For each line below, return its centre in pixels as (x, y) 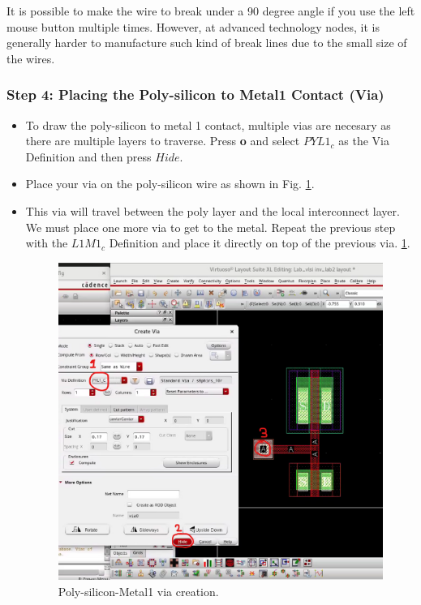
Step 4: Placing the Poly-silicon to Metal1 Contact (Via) (195, 94)
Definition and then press (88, 156)
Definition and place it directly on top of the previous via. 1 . (260, 243)
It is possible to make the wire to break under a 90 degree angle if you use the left (211, 11)
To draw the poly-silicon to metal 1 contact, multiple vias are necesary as (208, 124)
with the (47, 243)
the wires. (31, 58)
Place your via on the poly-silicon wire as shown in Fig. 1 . (170, 184)
